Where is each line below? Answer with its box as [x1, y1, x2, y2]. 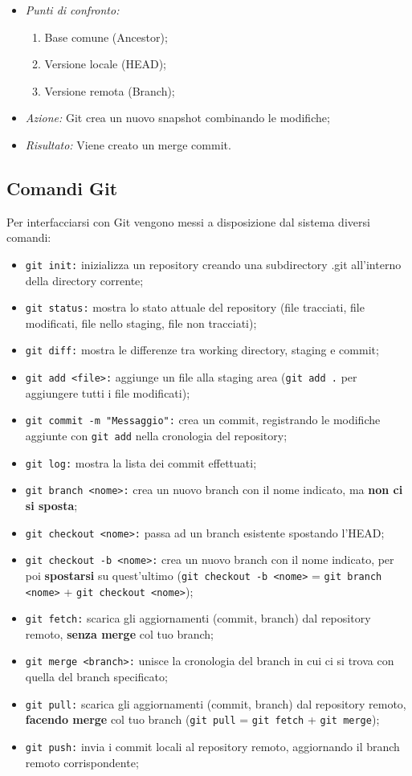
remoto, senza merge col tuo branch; [25, 625, 214, 642]
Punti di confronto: [25, 2, 120, 18]
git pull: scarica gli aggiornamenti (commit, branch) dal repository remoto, [25, 695, 406, 712]
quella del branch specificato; [25, 668, 168, 685]
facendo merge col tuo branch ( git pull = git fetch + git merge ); [25, 711, 380, 728]
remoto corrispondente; [25, 754, 139, 770]
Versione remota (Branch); [44, 82, 175, 99]
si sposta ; [25, 496, 78, 513]
